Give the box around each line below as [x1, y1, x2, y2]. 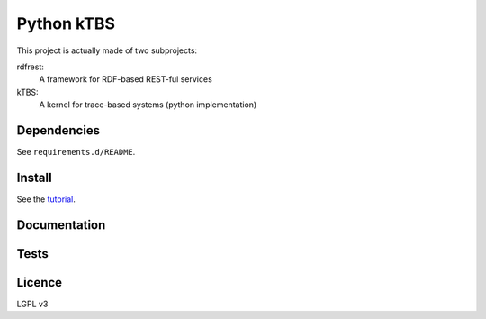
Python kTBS [16, 14, 116, 33]
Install [16, 169, 53, 185]
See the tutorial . [16, 194, 76, 205]
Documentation [16, 217, 106, 232]
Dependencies [16, 123, 101, 138]
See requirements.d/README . [16, 147, 136, 158]
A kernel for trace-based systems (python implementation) [39, 99, 257, 110]
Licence [16, 275, 63, 290]
